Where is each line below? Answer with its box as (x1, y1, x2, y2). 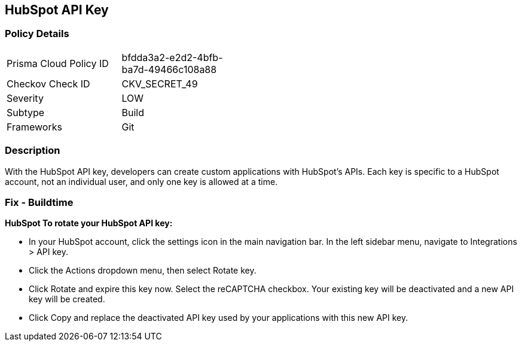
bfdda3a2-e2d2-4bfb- (121, 51, 223, 63)
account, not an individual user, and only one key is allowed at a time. (5, 176, 278, 187)
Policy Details (5, 28, 69, 40)
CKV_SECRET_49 (121, 77, 198, 90)
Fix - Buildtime (5, 196, 74, 208)
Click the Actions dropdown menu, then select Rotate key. (29, 265, 257, 276)
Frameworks (7, 120, 62, 133)
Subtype (7, 106, 45, 119)
